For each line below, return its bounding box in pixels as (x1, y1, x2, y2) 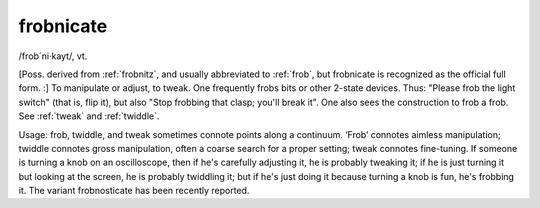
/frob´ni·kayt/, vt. (18, 50, 88, 62)
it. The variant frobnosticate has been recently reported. (18, 185, 250, 197)
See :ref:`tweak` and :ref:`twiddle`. (18, 110, 160, 122)
